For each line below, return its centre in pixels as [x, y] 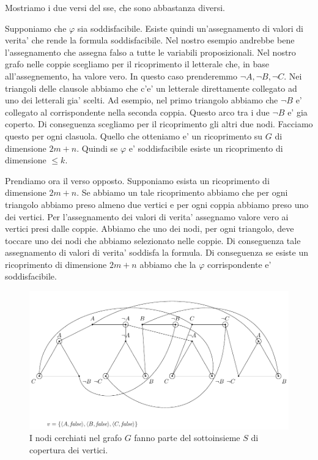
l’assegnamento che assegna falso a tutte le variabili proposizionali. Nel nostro [150, 52]
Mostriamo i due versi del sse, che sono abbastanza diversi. [115, 7]
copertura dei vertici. [69, 450]
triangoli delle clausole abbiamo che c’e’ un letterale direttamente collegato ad [151, 88]
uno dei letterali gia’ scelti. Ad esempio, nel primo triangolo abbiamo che [142, 100]
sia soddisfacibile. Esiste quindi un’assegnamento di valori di [190, 28]
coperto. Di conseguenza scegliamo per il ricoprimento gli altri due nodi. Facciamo [159, 124]
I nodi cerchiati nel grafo [76, 438]
